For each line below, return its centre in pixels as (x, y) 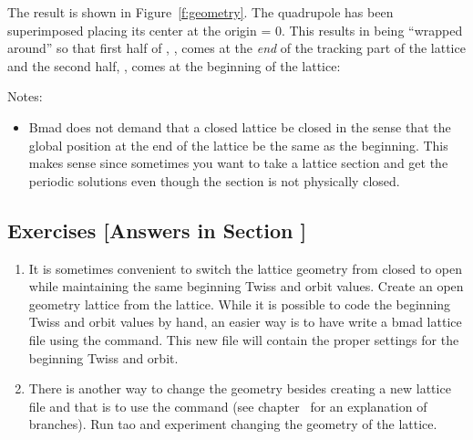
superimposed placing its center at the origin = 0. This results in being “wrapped (235, 30)
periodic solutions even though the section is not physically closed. (214, 180)
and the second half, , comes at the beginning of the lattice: (174, 65)
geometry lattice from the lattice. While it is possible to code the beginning (240, 304)
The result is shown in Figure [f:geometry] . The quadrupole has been (201, 12)
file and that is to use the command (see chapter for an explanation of (228, 406)
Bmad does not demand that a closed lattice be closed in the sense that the (240, 126)
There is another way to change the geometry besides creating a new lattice (240, 388)
